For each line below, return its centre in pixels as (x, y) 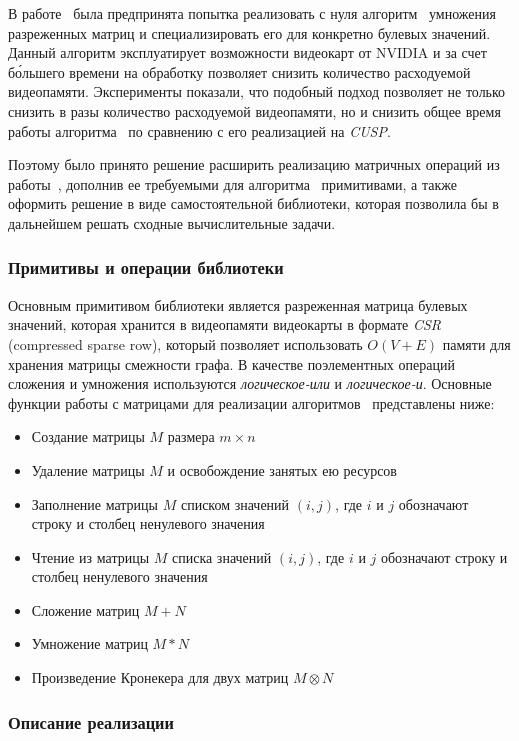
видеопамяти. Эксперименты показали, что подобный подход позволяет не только (257, 91)
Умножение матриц (89, 643)
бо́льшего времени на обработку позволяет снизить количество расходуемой (239, 71)
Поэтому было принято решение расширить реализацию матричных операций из (254, 164)
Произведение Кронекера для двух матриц (160, 677)
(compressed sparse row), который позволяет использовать (185, 343)
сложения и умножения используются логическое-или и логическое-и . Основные (250, 383)
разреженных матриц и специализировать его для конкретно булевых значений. (249, 32)
